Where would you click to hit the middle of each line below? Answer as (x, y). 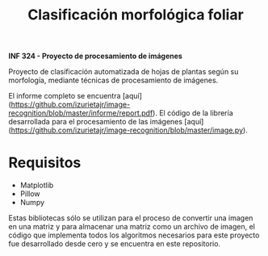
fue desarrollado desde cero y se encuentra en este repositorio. (114, 244)
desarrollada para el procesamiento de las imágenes (96, 122)
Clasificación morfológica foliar (136, 15)
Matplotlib (37, 185)
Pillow (30, 194)
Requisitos (45, 163)
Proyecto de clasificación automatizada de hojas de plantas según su (124, 72)
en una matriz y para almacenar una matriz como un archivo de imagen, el (132, 227)
